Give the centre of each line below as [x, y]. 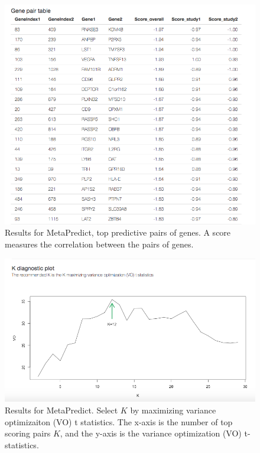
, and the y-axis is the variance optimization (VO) [151, 433]
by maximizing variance [173, 410]
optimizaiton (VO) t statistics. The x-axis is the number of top [119, 421]
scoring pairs [28, 433]
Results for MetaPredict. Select [61, 410]
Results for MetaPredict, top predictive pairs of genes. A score [118, 232]
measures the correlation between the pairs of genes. [99, 244]
